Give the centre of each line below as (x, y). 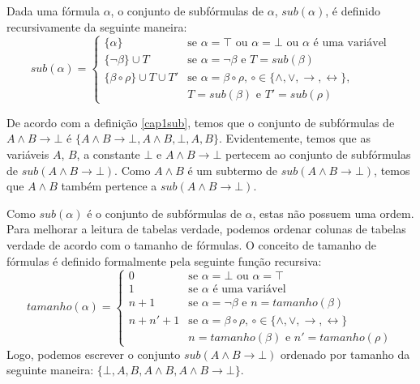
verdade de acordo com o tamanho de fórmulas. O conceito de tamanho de (191, 244)
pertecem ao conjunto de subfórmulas (318, 154)
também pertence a (109, 186)
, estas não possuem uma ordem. (333, 213)
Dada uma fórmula (53, 11)
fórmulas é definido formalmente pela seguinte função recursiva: (164, 260)
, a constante (108, 154)
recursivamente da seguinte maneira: (97, 26)
